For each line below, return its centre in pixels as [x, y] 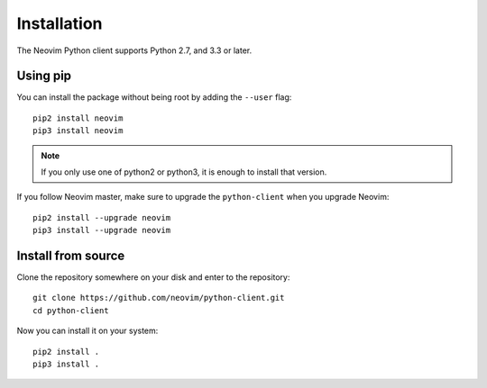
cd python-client [71, 310]
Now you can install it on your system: [87, 331]
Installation [60, 23]
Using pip [44, 76]
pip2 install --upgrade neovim [102, 217]
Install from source [71, 256]
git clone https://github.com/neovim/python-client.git [159, 298]
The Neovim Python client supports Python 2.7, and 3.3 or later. [134, 50]
